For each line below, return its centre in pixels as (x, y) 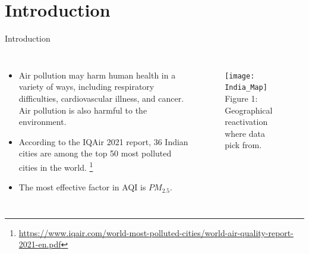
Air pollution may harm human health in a (97, 75)
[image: (240, 76)
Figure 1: (241, 98)
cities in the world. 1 (56, 166)
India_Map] (246, 88)
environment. (42, 122)
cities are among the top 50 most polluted (95, 153)
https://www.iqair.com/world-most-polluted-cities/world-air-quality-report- (156, 232)
